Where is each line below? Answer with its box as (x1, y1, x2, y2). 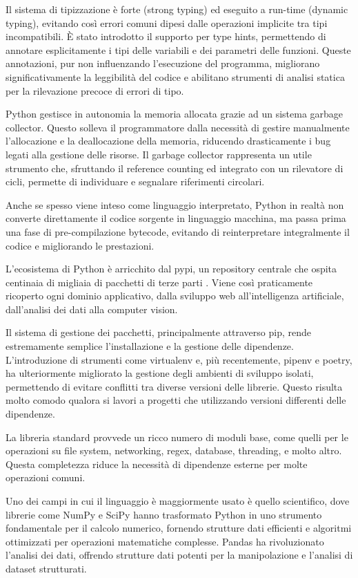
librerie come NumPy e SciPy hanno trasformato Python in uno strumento (6, 507, 322, 521)
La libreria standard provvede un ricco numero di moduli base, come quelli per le (6, 429, 348, 444)
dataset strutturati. (6, 561, 87, 575)
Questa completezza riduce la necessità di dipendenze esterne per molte (6, 456, 308, 471)
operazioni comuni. (6, 470, 86, 485)
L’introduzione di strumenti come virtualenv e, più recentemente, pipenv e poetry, (6, 352, 352, 366)
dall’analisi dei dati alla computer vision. (6, 301, 178, 316)
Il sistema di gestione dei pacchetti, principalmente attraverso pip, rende (6, 325, 312, 339)
